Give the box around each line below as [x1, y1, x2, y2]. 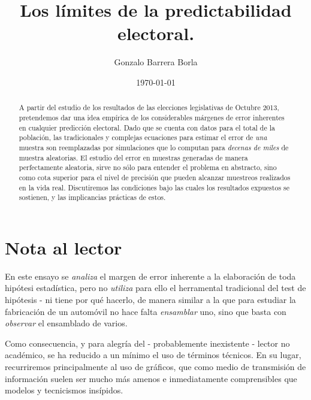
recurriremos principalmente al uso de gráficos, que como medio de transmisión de [5, 360, 306, 372]
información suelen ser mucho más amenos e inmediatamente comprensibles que [5, 372, 297, 384]
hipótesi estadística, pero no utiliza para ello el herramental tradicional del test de [5, 281, 306, 294]
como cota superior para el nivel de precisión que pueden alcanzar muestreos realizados [19, 172, 291, 182]
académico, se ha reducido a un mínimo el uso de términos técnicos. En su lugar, [5, 349, 301, 361]
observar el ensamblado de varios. [5, 317, 128, 329]
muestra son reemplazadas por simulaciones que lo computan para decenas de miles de [19, 142, 289, 152]
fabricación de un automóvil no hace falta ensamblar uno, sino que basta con [5, 305, 286, 317]
